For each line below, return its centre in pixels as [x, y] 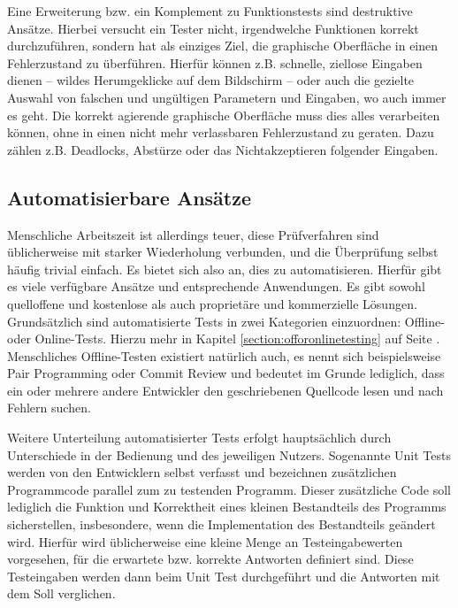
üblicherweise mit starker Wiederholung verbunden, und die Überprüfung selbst [223, 252]
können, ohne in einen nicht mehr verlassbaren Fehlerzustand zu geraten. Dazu [221, 132]
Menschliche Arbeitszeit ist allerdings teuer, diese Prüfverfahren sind [193, 234]
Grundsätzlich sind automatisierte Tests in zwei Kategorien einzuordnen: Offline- [226, 321]
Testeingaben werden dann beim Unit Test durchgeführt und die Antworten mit [224, 576]
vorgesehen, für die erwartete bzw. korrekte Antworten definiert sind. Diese [210, 559]
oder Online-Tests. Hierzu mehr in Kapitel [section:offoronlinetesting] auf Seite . [224, 339]
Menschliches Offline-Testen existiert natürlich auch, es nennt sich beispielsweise [224, 355]
